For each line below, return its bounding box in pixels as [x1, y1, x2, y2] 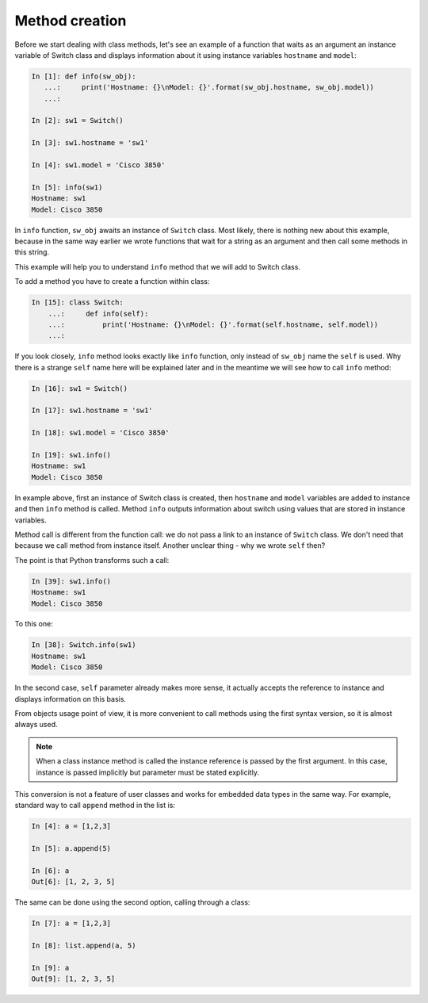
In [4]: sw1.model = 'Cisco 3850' [31, 161, 166, 170]
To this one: [14, 619, 53, 629]
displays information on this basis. [14, 694, 127, 703]
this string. [14, 247, 50, 257]
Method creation [14, 12, 127, 29]
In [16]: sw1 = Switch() [31, 384, 128, 392]
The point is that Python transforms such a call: [14, 555, 170, 565]
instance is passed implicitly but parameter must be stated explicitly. [36, 768, 259, 777]
